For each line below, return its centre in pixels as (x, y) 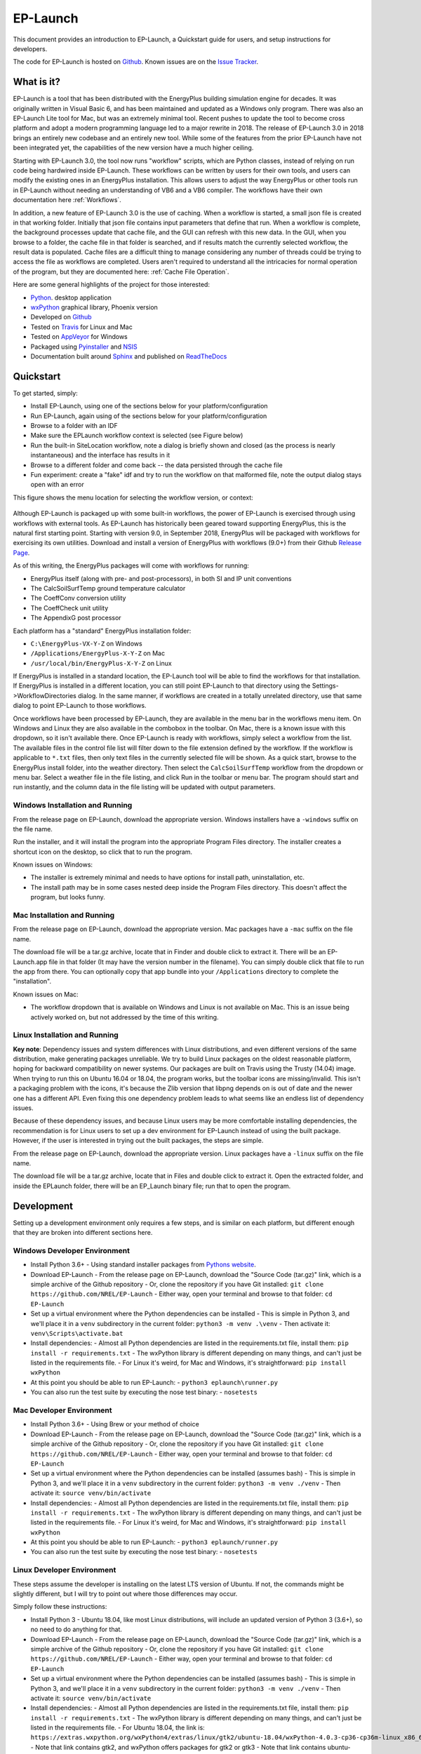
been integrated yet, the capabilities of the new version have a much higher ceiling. (133, 148)
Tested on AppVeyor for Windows (79, 337)
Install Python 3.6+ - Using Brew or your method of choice (115, 1424)
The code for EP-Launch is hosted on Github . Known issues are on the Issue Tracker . (136, 62)
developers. (30, 48)
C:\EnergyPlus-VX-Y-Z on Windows (87, 643)
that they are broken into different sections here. (83, 1233)
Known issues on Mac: (46, 994)
